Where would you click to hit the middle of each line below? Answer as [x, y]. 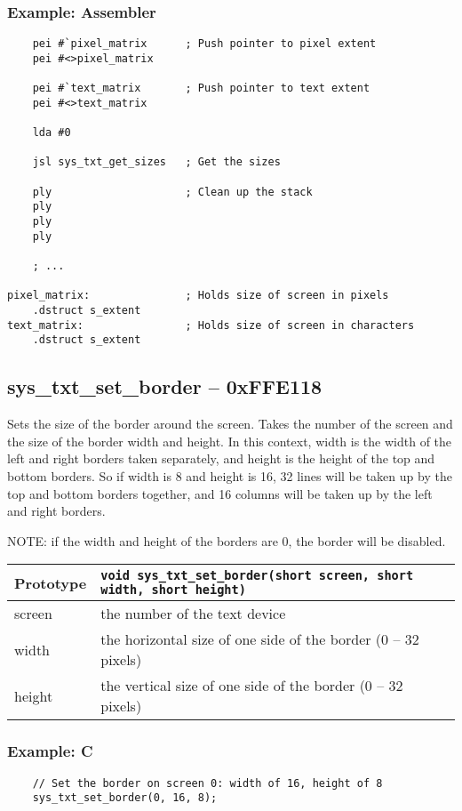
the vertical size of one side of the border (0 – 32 [252, 686]
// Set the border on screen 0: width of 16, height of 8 [207, 783]
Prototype [51, 582]
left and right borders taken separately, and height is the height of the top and [221, 458]
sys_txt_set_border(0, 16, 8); [125, 798]
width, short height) [173, 590]
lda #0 [52, 133]
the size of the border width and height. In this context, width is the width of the [230, 441]
